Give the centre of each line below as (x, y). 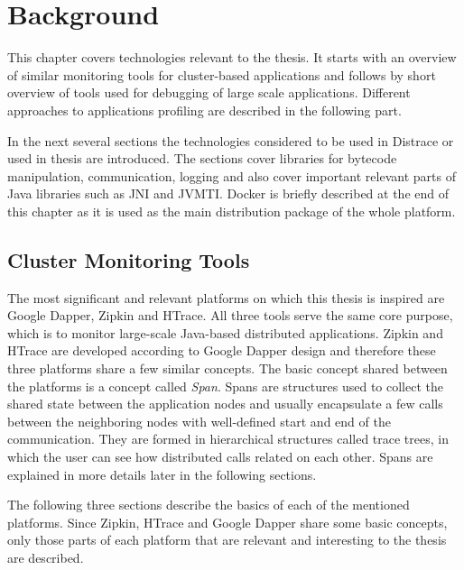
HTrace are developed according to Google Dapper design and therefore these (222, 350)
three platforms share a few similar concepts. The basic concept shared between (227, 368)
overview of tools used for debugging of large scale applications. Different (209, 92)
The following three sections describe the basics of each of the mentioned (209, 505)
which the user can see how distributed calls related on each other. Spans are (220, 457)
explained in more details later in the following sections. (162, 474)
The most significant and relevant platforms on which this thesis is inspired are (226, 297)
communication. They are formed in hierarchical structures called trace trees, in (228, 439)
